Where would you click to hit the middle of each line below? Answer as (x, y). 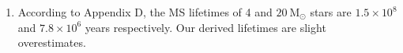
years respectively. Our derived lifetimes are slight (205, 27)
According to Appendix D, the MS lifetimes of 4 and (145, 12)
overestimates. (52, 42)
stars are (331, 12)
